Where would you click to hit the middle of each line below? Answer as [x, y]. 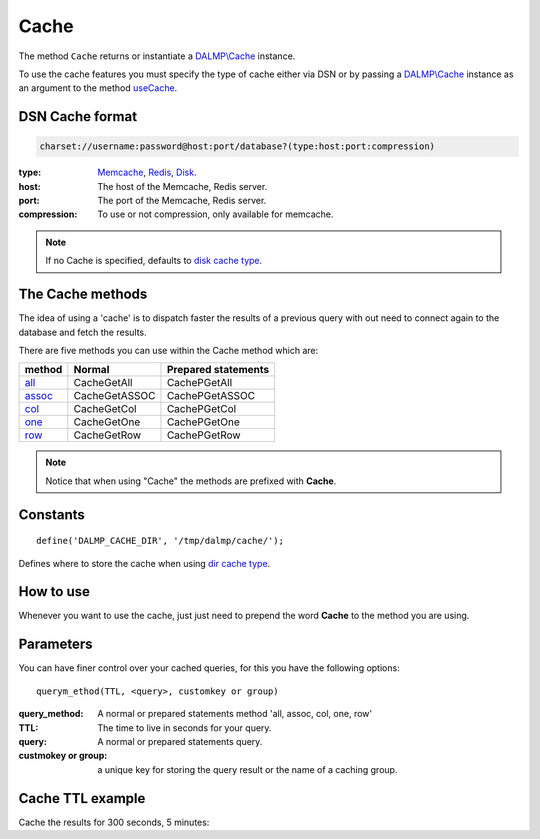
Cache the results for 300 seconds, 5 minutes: [114, 822]
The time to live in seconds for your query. [184, 727]
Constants [51, 514]
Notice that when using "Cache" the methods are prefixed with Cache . [191, 481]
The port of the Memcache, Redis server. [182, 201]
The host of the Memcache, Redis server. [182, 186]
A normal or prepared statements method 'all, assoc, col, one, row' [235, 714]
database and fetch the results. [82, 332]
